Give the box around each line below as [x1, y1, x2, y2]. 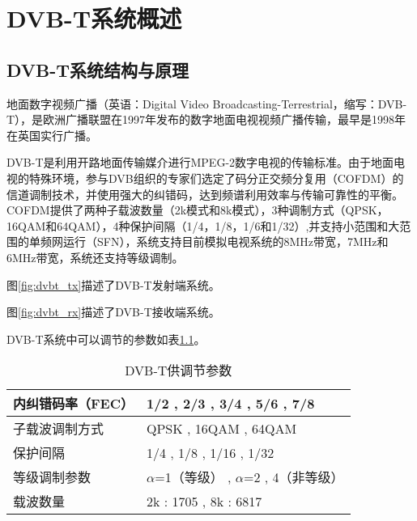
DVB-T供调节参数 [125, 361, 232, 380]
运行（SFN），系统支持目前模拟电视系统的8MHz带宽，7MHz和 [62, 233, 389, 250]
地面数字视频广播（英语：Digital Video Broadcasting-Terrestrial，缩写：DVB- [6, 95, 407, 112]
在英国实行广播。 [6, 126, 97, 143]
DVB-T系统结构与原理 [6, 57, 189, 82]
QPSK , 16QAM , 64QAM [146, 418, 297, 438]
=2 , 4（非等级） [244, 468, 344, 487]
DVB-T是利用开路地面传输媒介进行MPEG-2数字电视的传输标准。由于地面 [6, 154, 394, 171]
